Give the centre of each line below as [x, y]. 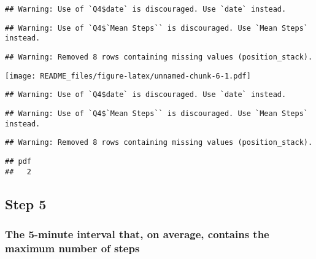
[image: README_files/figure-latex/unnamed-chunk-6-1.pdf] [128, 76]
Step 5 [26, 203]
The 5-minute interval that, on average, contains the [137, 234]
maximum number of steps [72, 248]
